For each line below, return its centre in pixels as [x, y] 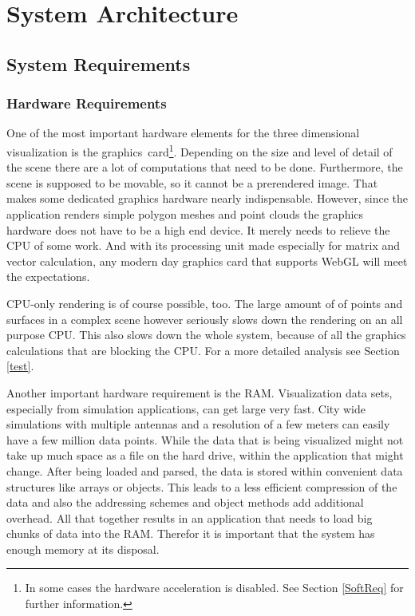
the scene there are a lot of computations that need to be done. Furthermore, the [205, 167]
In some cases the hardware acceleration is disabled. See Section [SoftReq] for [214, 588]
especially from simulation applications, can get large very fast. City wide [186, 408]
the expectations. [48, 276]
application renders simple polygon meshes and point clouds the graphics [185, 214]
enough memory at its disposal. [83, 549]
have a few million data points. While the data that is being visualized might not [205, 439]
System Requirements [99, 63]
